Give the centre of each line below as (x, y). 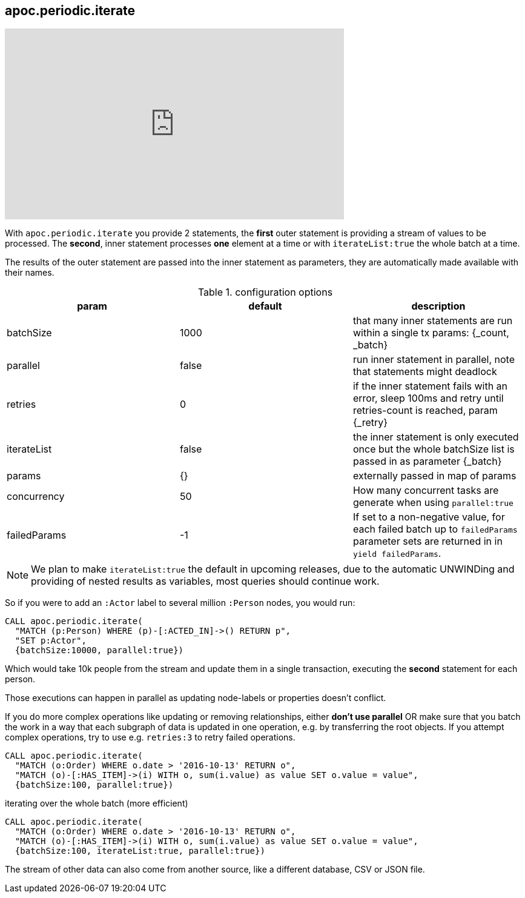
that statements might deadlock (425, 372)
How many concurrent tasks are (426, 491)
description (438, 306)
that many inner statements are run (433, 321)
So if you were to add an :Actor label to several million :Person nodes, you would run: (180, 603)
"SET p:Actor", (51, 641)
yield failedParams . (397, 554)
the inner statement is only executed (436, 437)
